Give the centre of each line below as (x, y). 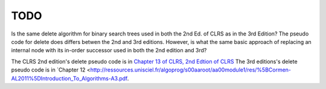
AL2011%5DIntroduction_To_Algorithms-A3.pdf (69, 78)
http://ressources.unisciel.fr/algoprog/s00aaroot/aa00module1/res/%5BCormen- (191, 70)
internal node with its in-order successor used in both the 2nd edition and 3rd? (109, 51)
